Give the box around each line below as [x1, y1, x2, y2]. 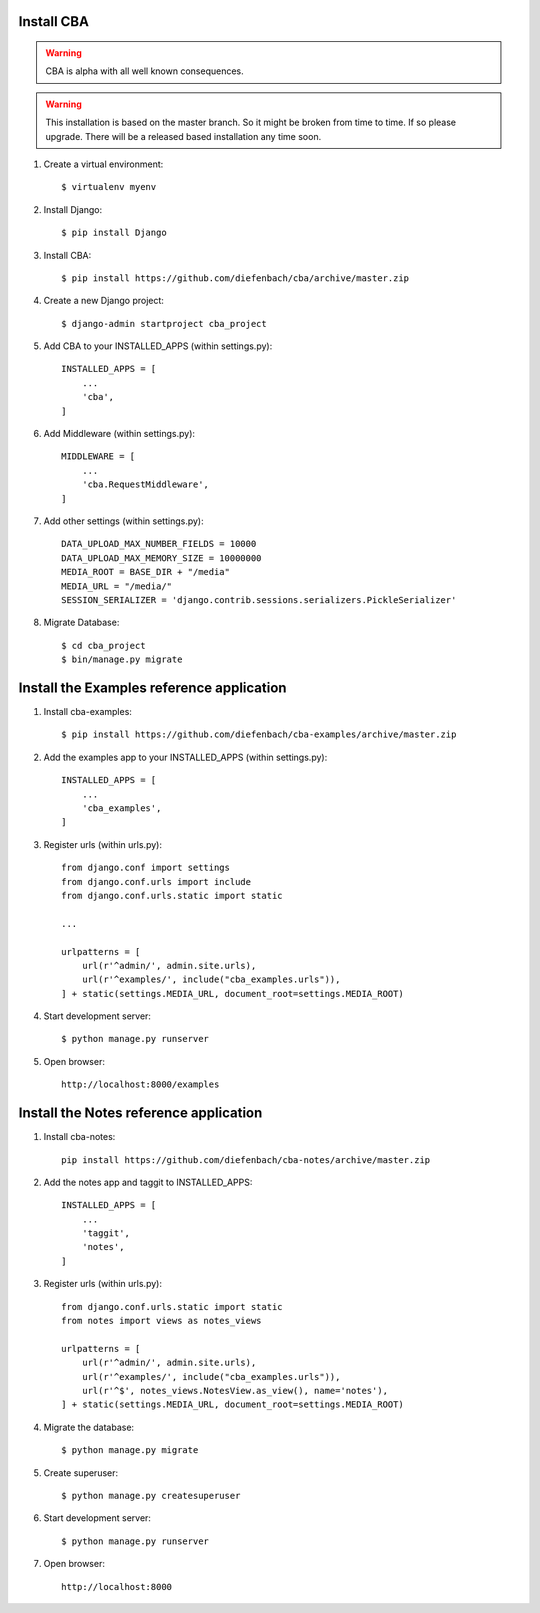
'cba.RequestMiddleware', [81, 479, 210, 490]
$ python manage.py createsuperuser [61, 1490, 241, 1501]
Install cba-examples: [43, 706, 132, 718]
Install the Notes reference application [18, 1105, 263, 1122]
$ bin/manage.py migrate [61, 654, 183, 665]
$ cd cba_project [61, 640, 146, 651]
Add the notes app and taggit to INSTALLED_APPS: [43, 1176, 253, 1188]
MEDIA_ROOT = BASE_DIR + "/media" [61, 566, 230, 578]
